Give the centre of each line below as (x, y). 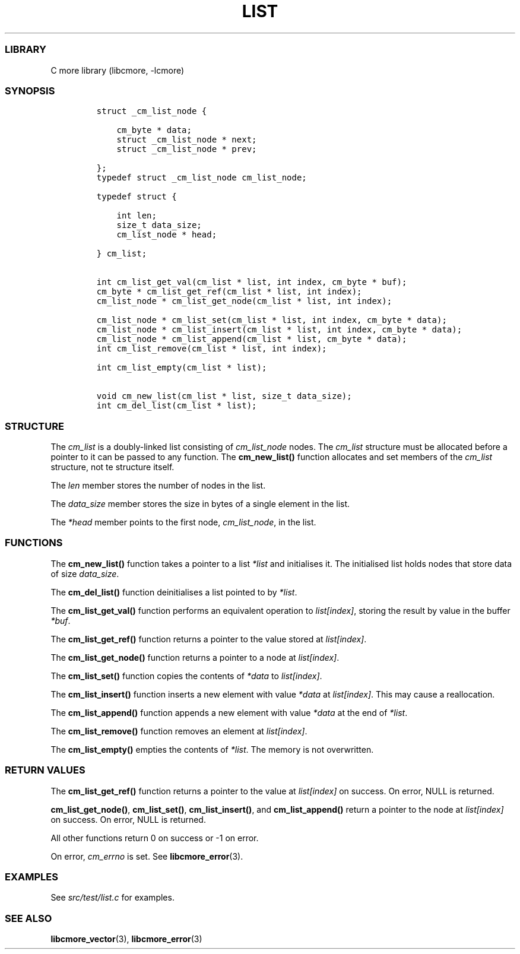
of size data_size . (85, 573)
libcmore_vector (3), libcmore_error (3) (126, 939)
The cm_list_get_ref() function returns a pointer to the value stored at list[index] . (209, 639)
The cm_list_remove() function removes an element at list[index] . (179, 731)
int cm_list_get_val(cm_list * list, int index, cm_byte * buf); (252, 282)
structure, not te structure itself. (112, 467)
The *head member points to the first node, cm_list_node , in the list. (183, 522)
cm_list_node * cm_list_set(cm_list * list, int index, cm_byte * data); (272, 320)
